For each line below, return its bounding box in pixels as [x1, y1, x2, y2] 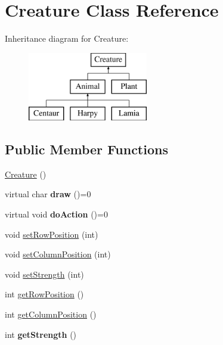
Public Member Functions [5, 140, 168, 158]
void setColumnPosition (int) [5, 248, 111, 260]
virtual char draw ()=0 [5, 188, 91, 200]
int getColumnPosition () [5, 308, 97, 321]
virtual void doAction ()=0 [5, 208, 108, 220]
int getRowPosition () [5, 288, 84, 300]
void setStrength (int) [5, 268, 84, 280]
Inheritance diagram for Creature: [5, 32, 129, 45]
